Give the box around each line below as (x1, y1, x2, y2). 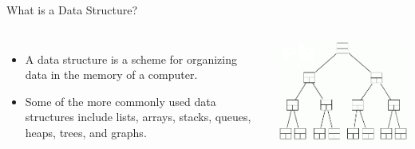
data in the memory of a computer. (25, 66, 198, 83)
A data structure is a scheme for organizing (25, 50, 237, 67)
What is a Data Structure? (6, 2, 138, 18)
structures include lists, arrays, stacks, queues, (25, 108, 251, 125)
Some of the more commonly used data (25, 92, 216, 109)
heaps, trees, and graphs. (25, 124, 147, 140)
